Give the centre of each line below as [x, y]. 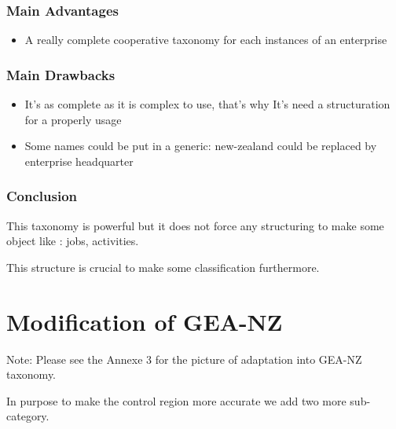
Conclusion [42, 196]
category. [28, 416]
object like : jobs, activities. [73, 241]
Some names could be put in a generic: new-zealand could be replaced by [201, 146]
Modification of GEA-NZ [145, 321]
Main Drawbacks [61, 74]
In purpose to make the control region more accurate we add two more [176, 400]
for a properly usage [73, 119]
